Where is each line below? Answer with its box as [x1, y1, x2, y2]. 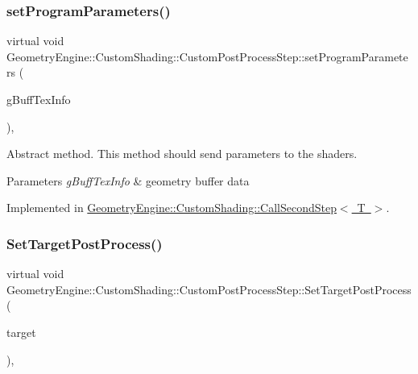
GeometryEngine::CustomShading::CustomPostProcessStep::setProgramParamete [6, 48, 408, 64]
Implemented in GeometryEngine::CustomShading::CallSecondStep [6, 199, 337, 216]
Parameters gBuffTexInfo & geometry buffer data [6, 172, 250, 189]
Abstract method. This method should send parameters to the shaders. [6, 145, 358, 162]
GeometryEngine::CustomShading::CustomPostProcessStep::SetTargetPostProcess [6, 280, 412, 297]
